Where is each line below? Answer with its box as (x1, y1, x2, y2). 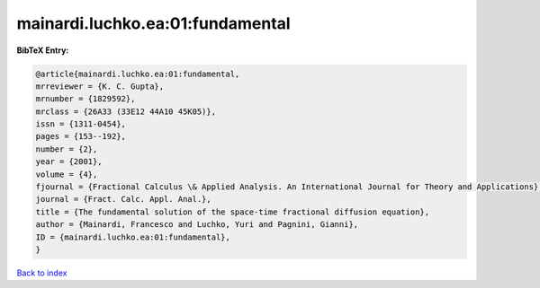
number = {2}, (35, 144, 98, 154)
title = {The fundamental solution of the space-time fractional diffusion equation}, (35, 206, 430, 217)
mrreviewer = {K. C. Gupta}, (35, 81, 165, 92)
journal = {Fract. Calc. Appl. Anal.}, (35, 194, 211, 205)
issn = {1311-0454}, (35, 119, 126, 129)
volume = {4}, (35, 169, 98, 179)
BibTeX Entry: (16, 45, 69, 56)
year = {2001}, (35, 157, 103, 167)
